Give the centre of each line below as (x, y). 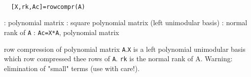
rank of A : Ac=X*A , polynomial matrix (62, 32)
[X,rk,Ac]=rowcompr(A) (48, 7)
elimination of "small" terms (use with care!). (72, 68)
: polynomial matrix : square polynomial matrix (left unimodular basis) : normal (126, 22)
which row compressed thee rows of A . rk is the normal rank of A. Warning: (118, 58)
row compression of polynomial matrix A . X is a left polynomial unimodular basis (125, 49)
